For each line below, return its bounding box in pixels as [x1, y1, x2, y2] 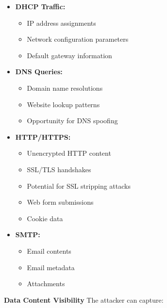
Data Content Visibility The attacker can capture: [4, 294, 164, 305]
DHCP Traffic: [15, 1, 66, 11]
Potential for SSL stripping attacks [27, 180, 131, 191]
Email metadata [27, 262, 75, 272]
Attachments [27, 278, 65, 289]
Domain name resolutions [27, 82, 103, 93]
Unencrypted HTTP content [27, 148, 111, 158]
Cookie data [27, 213, 63, 223]
